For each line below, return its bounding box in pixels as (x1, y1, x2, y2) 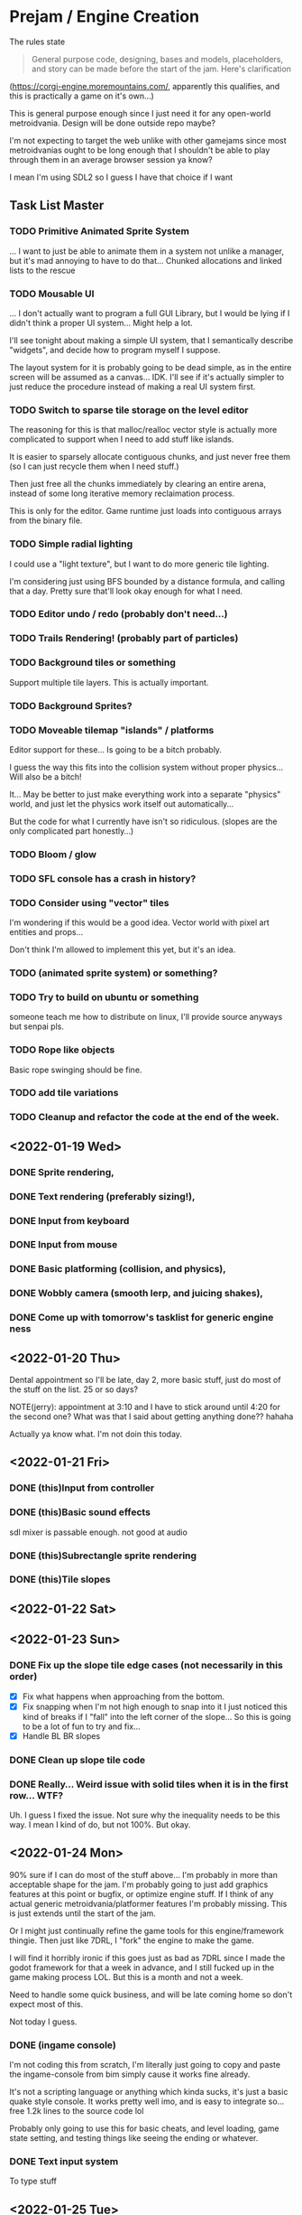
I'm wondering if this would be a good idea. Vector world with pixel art (9, 917, 270, 928)
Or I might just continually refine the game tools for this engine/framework (9, 1925, 284, 1936)
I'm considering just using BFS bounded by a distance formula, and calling (9, 575, 286, 586)
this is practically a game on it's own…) (9, 90, 155, 101)
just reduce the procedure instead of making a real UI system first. (9, 381, 256, 392)
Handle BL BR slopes (22, 1730, 101, 1741)
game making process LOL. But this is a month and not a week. (9, 1971, 243, 1982)
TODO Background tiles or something (9, 657, 176, 669)
